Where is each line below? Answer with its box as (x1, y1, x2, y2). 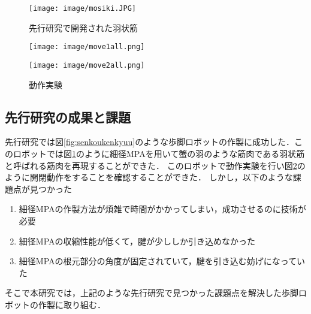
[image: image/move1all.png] (29, 43, 145, 52)
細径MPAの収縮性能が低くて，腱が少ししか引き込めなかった (19, 234, 256, 247)
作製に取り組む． (38, 298, 105, 310)
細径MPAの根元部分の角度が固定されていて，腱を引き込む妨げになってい (19, 255, 305, 267)
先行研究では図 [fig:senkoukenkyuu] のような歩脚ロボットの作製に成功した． (5, 135, 295, 148)
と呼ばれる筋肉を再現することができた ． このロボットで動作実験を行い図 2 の (5, 159, 306, 171)
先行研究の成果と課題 (5, 107, 131, 126)
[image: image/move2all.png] (29, 61, 145, 70)
